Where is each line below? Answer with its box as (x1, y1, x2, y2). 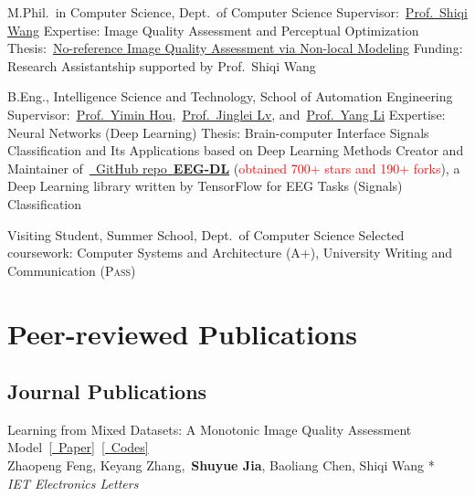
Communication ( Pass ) (7, 260, 136, 280)
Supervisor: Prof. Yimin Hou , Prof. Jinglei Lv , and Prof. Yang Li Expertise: (7, 104, 446, 123)
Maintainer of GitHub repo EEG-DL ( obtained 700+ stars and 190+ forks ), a (7, 158, 460, 177)
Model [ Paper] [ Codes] (7, 438, 149, 457)
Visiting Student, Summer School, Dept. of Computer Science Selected (7, 225, 405, 244)
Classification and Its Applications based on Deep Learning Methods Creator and (7, 141, 464, 160)
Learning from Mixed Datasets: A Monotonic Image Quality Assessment (7, 419, 412, 438)
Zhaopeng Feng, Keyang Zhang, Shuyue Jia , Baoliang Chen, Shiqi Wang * (7, 456, 435, 475)
